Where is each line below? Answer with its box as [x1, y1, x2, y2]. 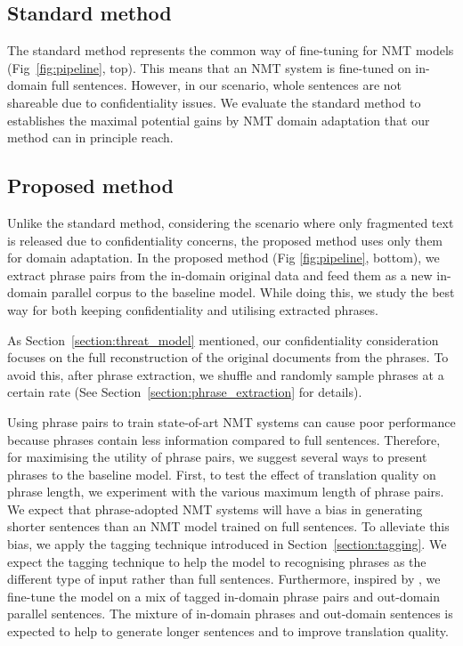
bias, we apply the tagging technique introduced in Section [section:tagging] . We [7, 535, 447, 553]
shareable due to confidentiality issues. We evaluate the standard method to [7, 93, 421, 111]
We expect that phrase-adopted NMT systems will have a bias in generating [7, 499, 423, 518]
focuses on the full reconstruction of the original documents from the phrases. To [7, 348, 449, 367]
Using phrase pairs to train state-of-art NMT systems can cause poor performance [7, 412, 456, 431]
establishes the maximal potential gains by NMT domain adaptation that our [7, 110, 430, 129]
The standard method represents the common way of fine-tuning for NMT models [7, 41, 454, 60]
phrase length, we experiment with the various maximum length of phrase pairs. [7, 482, 444, 501]
